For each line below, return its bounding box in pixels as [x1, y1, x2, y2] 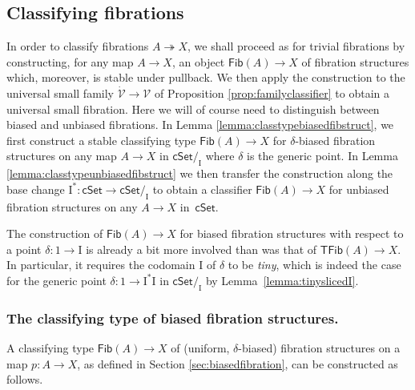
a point [6, 240, 42, 257]
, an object [171, 53, 225, 70]
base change [6, 180, 65, 197]
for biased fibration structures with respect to [179, 225, 404, 242]
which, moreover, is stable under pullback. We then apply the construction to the [6, 69, 405, 86]
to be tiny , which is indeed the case [228, 256, 401, 273]
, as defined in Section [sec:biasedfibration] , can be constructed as [77, 355, 398, 372]
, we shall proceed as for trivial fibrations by [187, 38, 405, 54]
